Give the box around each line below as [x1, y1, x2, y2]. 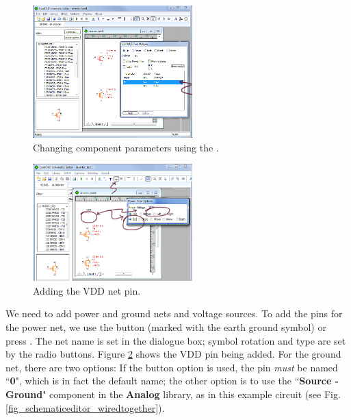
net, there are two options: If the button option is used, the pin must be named [5, 360, 338, 374]
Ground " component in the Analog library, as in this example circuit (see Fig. [5, 386, 341, 401]
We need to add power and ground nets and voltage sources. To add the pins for [5, 306, 343, 321]
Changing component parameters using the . [33, 140, 219, 154]
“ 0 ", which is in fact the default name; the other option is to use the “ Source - [5, 373, 339, 388]
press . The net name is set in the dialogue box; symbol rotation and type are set [5, 333, 346, 347]
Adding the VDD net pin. [33, 283, 141, 297]
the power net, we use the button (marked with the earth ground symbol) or [5, 319, 326, 334]
